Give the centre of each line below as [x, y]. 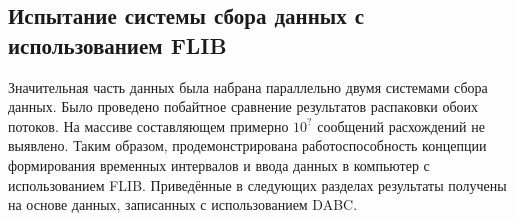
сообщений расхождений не [401, 125]
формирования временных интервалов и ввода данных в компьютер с [219, 164]
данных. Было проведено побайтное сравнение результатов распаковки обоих [243, 106]
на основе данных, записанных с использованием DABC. [183, 204]
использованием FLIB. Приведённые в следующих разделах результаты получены [257, 184]
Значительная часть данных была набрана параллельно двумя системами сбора [248, 86]
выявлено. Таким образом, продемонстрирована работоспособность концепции [247, 145]
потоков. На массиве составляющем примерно [148, 125]
